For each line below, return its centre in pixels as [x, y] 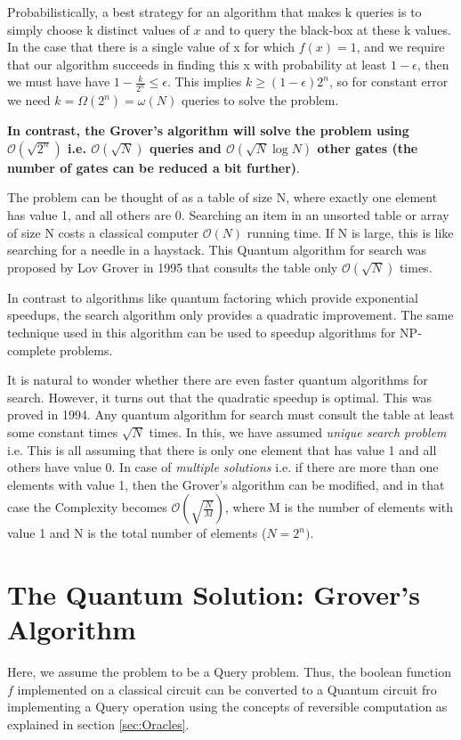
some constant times [63, 431]
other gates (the [368, 147]
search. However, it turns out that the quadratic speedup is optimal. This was [219, 397]
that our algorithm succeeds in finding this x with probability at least [197, 64]
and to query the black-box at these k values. [328, 29]
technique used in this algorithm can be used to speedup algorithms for [202, 332]
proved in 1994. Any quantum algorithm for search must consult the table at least [231, 415]
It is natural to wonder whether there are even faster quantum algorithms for [218, 380]
